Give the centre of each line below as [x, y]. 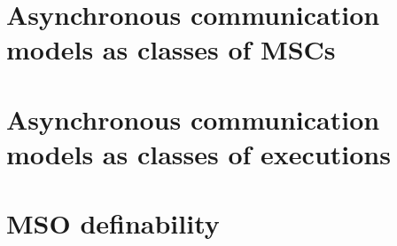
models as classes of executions [198, 153]
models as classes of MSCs [171, 49]
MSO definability [113, 223]
